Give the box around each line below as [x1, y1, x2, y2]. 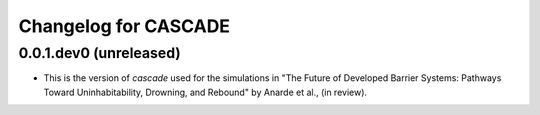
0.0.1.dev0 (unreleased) [18, 44, 181, 62]
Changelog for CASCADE [18, 15, 230, 37]
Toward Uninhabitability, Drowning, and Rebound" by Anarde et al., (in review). [43, 86, 368, 98]
